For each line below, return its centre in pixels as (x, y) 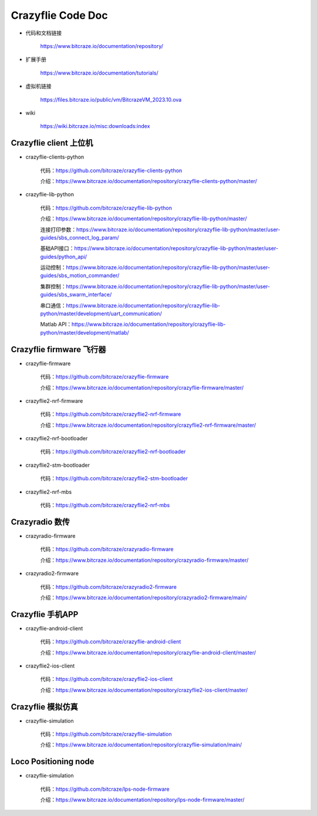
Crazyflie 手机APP (45, 614)
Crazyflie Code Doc (59, 15)
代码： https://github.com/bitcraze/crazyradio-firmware (107, 549)
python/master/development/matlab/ (85, 332)
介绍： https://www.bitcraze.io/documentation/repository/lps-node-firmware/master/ (142, 800)
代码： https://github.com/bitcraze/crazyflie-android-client (111, 642)
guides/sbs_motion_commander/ (80, 275)
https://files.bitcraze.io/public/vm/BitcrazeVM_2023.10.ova (111, 99)
